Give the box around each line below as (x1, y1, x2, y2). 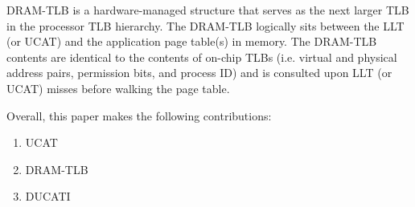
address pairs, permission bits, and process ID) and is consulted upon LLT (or (6, 64, 392, 81)
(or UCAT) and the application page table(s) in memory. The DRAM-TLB (6, 33, 377, 50)
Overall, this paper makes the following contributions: (6, 107, 272, 124)
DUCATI (25, 188, 71, 205)
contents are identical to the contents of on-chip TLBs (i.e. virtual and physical (6, 48, 397, 65)
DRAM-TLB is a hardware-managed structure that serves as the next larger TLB (6, 2, 409, 18)
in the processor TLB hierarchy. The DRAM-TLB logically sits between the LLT (6, 17, 405, 34)
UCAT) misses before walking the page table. (6, 79, 230, 96)
